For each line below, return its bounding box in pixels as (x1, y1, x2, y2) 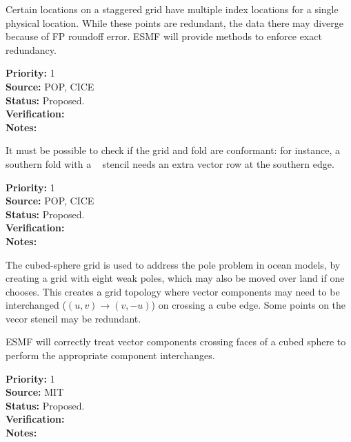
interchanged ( (6, 298, 66, 312)
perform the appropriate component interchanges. (6, 348, 215, 363)
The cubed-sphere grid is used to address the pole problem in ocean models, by (6, 257, 341, 271)
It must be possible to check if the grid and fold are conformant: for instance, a (6, 143, 341, 157)
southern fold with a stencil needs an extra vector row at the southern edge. (6, 156, 334, 171)
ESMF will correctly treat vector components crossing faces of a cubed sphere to (6, 334, 346, 349)
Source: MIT (6, 385, 64, 399)
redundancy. (6, 42, 57, 57)
